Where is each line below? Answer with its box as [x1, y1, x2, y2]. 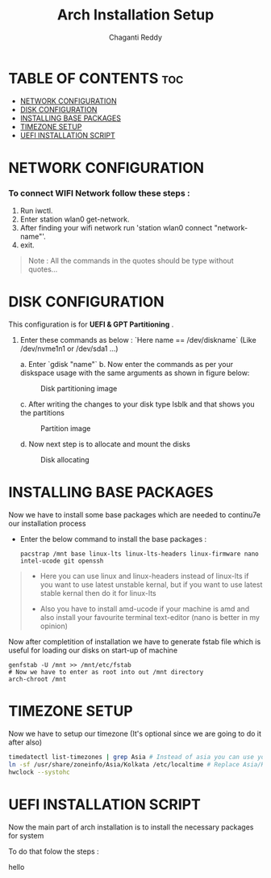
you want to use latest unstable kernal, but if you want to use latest [40, 580, 263, 589]
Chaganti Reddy [108, 32, 163, 42]
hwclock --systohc [8, 768, 70, 776]
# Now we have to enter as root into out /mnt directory [8, 669, 204, 677]
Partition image [40, 424, 91, 433]
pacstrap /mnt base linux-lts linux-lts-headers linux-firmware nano [19, 550, 260, 559]
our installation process [8, 519, 86, 529]
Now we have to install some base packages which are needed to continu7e [8, 510, 261, 520]
